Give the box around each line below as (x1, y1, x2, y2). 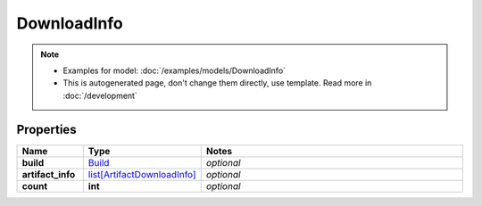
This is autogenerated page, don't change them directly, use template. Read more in (62, 78, 372, 88)
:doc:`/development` (62, 90, 137, 101)
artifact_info (21, 168, 76, 180)
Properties (16, 121, 77, 137)
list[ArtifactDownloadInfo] (87, 168, 196, 180)
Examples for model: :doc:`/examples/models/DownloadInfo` (62, 65, 286, 76)
